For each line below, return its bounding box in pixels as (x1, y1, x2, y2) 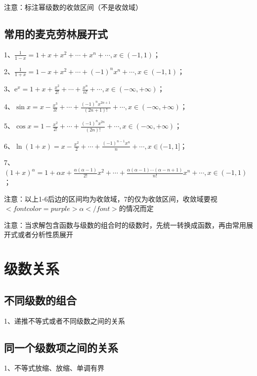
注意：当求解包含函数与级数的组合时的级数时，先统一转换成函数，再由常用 (4, 219, 246, 230)
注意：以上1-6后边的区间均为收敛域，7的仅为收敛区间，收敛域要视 (4, 193, 217, 204)
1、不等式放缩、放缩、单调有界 (4, 363, 104, 373)
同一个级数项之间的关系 (4, 339, 118, 355)
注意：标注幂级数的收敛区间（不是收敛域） (4, 2, 142, 12)
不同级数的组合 (4, 292, 77, 307)
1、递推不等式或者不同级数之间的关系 (4, 315, 125, 326)
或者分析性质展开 (17, 229, 73, 240)
